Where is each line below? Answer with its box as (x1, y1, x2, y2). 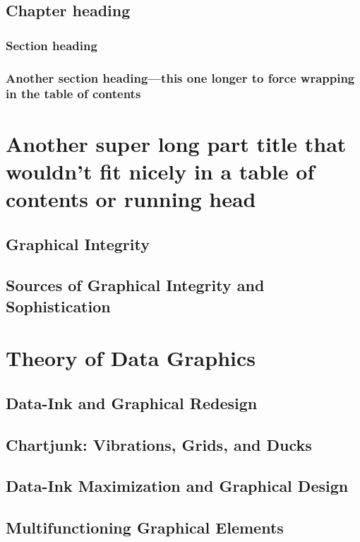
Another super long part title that (6, 129, 347, 158)
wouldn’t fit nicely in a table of (6, 156, 315, 185)
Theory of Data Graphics (6, 343, 256, 372)
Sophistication (6, 295, 111, 317)
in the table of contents (6, 85, 141, 102)
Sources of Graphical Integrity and (6, 274, 265, 296)
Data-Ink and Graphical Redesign (6, 391, 258, 413)
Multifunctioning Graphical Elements (6, 517, 284, 538)
